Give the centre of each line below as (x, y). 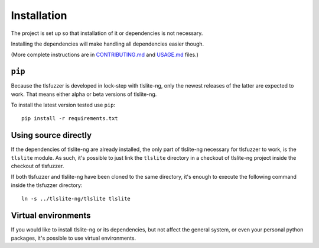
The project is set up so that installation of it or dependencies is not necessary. (107, 33)
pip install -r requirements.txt (70, 119)
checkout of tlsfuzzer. (38, 166)
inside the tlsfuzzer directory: (47, 185)
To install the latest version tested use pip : (63, 105)
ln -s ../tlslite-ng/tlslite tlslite (76, 199)
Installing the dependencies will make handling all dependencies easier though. (108, 44)
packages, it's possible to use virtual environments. (74, 238)
